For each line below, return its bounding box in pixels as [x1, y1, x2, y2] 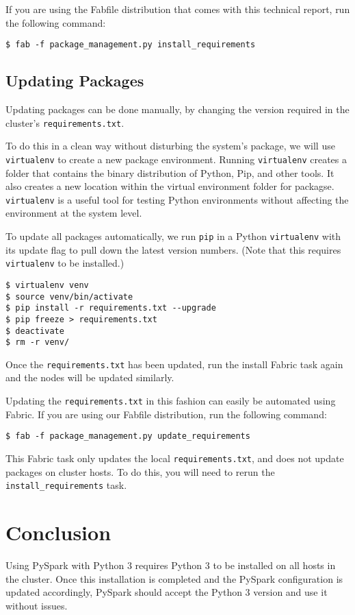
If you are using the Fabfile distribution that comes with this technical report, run [5, 2, 350, 16]
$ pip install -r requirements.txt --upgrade [5, 303, 216, 313]
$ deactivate [5, 326, 64, 336]
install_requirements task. [5, 478, 127, 492]
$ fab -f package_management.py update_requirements [5, 431, 250, 442]
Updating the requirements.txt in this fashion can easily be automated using [5, 394, 336, 408]
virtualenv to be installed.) [5, 256, 124, 270]
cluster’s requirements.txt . [5, 115, 124, 130]
